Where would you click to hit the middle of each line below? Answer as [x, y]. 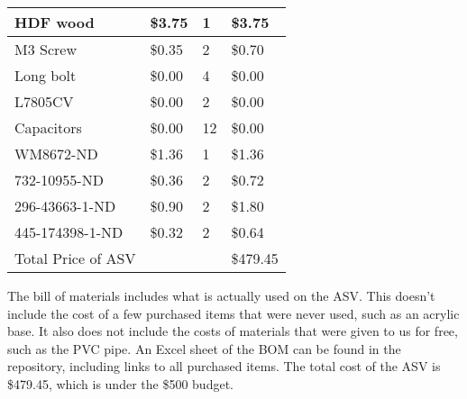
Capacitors [48, 127]
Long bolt [46, 75]
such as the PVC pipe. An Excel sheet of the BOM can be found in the [204, 348]
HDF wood [55, 22]
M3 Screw [46, 49]
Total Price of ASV [75, 258]
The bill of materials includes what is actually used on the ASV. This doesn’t [221, 295]
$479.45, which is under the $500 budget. [120, 383]
